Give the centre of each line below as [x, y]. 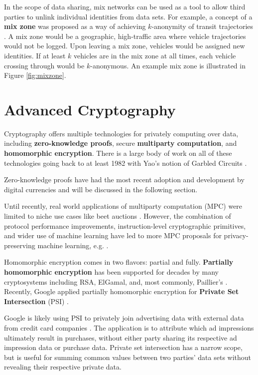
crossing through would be [44, 65]
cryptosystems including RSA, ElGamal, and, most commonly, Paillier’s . [116, 281]
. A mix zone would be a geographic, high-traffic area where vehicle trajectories [125, 36]
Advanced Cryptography [90, 109]
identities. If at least [35, 55]
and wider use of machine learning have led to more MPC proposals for [113, 235]
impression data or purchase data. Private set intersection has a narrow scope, [123, 347]
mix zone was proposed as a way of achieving [75, 26]
